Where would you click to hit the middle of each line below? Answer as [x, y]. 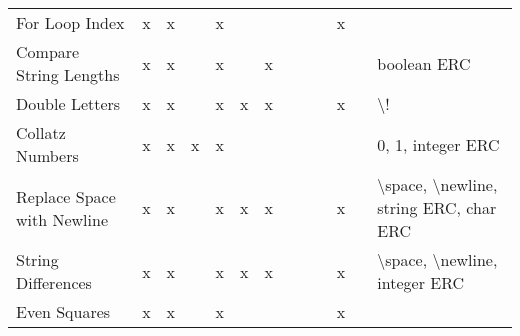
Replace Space [66, 196]
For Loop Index [70, 22]
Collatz [41, 132]
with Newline [62, 219]
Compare [48, 51]
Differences [54, 282]
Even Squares [63, 311]
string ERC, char [437, 207]
